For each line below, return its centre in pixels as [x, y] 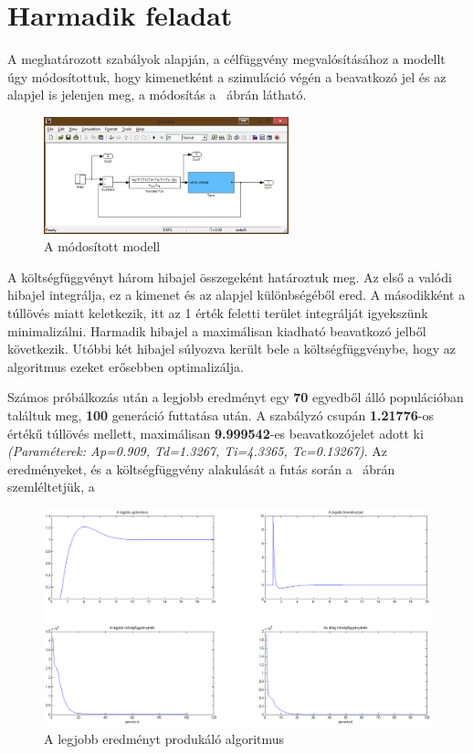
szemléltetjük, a [51, 487]
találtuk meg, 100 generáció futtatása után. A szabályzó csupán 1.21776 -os [221, 414]
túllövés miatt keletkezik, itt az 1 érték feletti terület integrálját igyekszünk [218, 312]
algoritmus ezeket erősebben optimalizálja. [126, 366]
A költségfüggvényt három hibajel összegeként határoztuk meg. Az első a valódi [230, 276]
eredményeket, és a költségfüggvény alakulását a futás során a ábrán [201, 468]
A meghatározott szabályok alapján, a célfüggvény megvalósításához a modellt [226, 59]
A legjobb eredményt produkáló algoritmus [164, 738]
